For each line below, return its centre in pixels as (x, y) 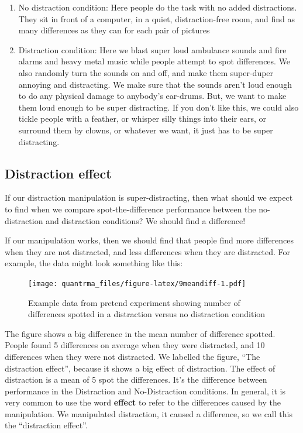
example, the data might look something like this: (94, 263)
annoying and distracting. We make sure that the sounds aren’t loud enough (155, 84)
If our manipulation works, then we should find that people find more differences (149, 240)
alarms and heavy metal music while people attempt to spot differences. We (154, 61)
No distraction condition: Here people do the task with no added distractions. (158, 7)
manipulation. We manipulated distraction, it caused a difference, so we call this (149, 413)
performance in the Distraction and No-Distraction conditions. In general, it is (145, 391)
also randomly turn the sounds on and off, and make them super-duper (146, 72)
